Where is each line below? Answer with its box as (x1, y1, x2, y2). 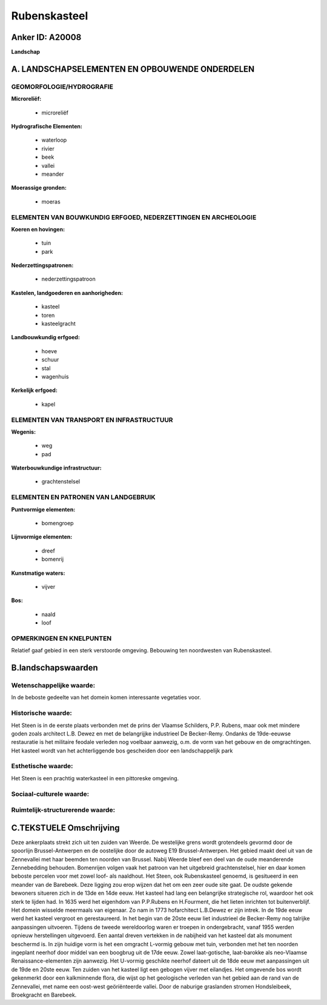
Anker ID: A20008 (11, 32, 82, 42)
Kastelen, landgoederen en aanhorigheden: (11, 289, 124, 296)
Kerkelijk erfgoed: (11, 386, 58, 394)
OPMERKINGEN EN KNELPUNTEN (11, 634, 112, 642)
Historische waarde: (11, 709, 73, 717)
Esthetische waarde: (11, 762, 73, 771)
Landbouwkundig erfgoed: (11, 334, 80, 341)
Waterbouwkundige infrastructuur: (11, 464, 102, 472)
